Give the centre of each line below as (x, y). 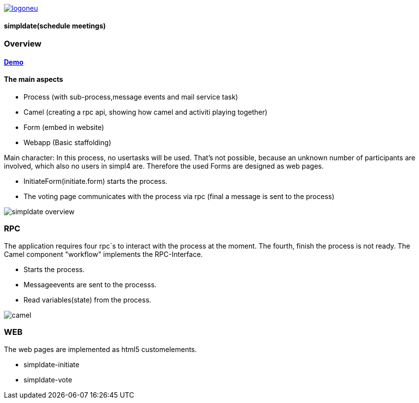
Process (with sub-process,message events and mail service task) (131, 97)
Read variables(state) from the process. (87, 300)
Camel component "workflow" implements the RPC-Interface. (103, 254)
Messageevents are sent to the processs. (90, 284)
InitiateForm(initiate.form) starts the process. (96, 181)
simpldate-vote (48, 379)
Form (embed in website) (64, 127)
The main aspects (34, 79)
